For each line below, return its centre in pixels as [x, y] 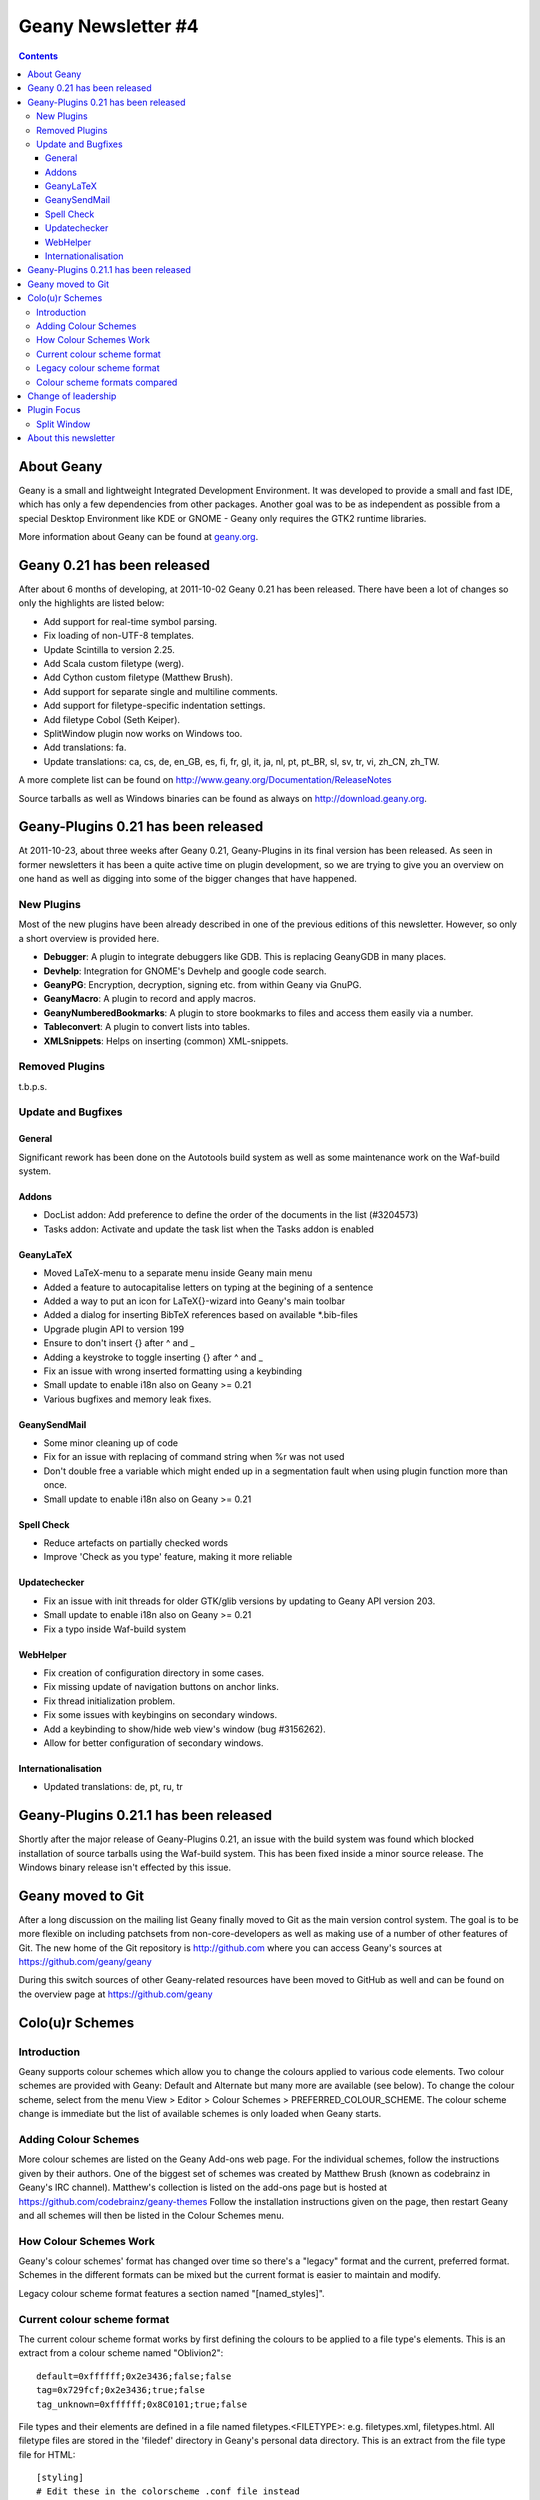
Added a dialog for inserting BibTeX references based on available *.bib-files [201, 1315]
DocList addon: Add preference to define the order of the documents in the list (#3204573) [231, 1215]
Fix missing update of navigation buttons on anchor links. [161, 1687]
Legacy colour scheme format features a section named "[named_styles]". [171, 2293]
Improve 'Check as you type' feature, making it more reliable [168, 1557]
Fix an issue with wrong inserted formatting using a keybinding [173, 1371]
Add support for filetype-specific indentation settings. [154, 706]
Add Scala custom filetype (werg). [114, 664]
